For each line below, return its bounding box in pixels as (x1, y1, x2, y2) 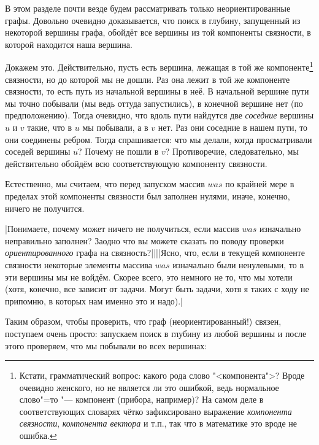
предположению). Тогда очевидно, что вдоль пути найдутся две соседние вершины (5, 109, 314, 122)
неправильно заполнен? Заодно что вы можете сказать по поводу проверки (5, 234, 284, 247)
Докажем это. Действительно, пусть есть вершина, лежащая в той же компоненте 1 (5, 59, 313, 74)
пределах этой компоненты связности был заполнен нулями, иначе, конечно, (5, 189, 290, 202)
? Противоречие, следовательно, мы (165, 145, 299, 158)
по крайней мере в (225, 177, 294, 190)
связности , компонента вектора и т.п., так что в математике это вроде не (19, 417, 297, 430)
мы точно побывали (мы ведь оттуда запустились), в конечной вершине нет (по (5, 96, 303, 109)
